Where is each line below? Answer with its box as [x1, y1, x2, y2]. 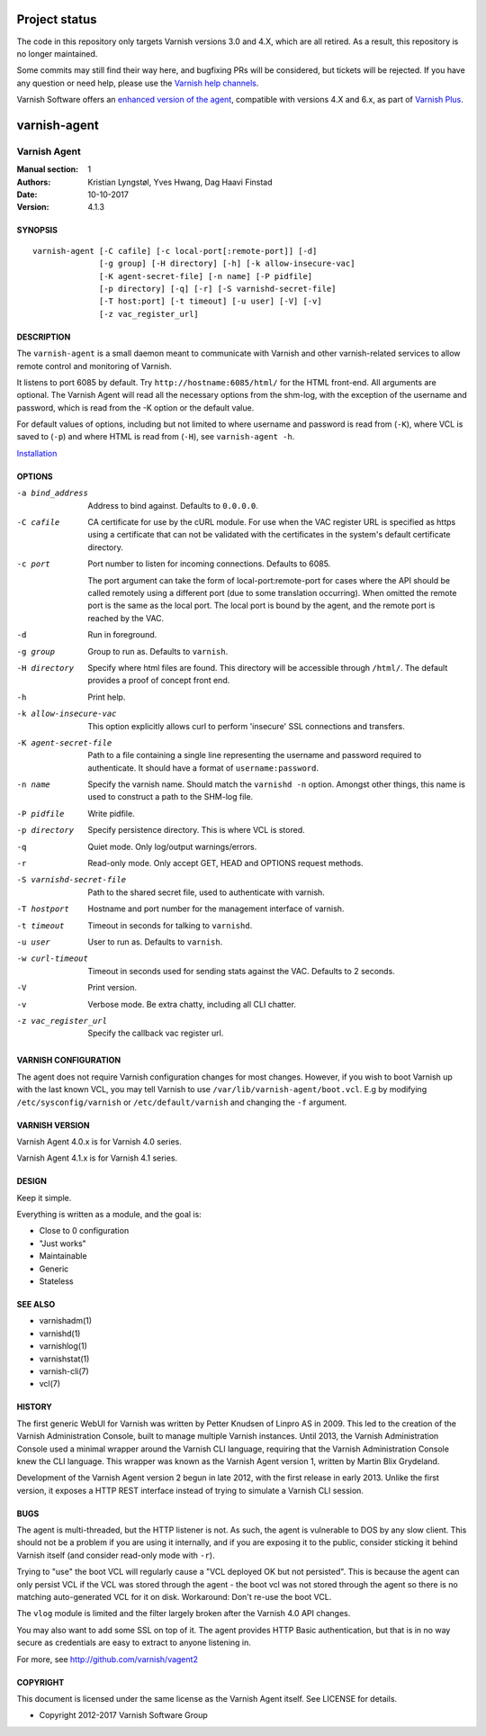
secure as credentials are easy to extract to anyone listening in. [16, 1637, 252, 1648]
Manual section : [16, 164, 79, 175]
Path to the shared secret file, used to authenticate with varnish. [87, 887, 326, 898]
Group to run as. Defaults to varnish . [87, 646, 229, 656]
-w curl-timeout [16, 954, 89, 963]
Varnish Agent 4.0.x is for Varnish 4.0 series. [16, 1135, 182, 1147]
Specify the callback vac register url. [87, 1027, 224, 1039]
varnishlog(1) [39, 1341, 87, 1352]
